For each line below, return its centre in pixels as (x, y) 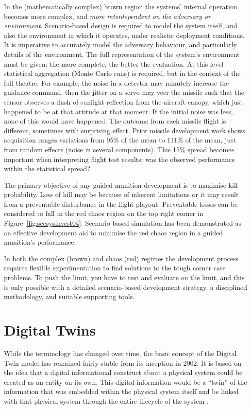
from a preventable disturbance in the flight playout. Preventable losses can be (121, 204)
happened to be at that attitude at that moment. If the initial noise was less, (118, 111)
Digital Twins (50, 330)
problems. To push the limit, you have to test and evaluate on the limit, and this (124, 277)
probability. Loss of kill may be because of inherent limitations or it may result (121, 194)
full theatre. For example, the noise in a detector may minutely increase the (117, 82)
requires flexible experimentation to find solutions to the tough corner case (115, 268)
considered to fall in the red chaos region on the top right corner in (104, 213)
